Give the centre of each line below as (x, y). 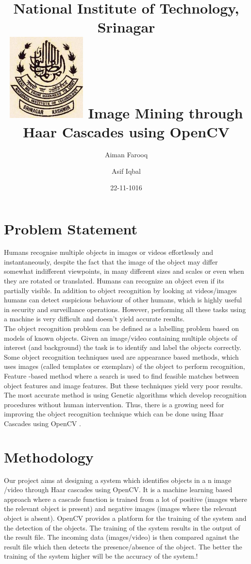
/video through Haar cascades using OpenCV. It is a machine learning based (118, 489)
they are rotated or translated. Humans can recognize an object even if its (114, 280)
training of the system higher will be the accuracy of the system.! (101, 556)
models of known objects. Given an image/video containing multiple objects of (121, 338)
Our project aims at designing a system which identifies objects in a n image (118, 480)
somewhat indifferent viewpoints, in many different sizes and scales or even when (124, 271)
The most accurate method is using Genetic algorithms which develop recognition (125, 395)
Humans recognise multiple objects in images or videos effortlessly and (109, 252)
